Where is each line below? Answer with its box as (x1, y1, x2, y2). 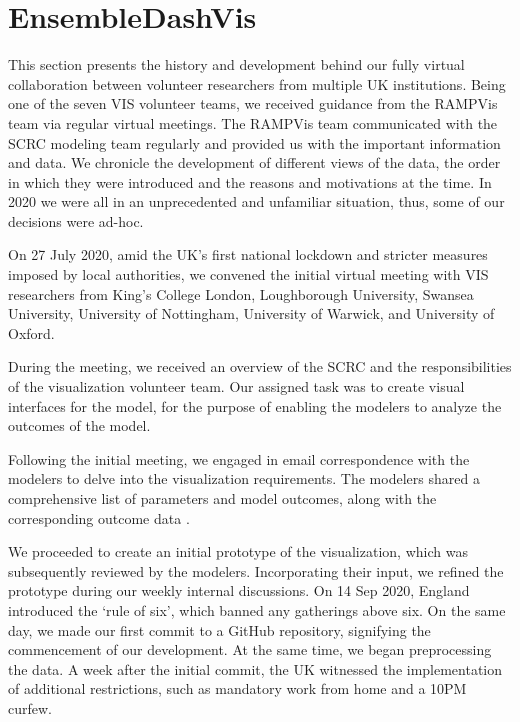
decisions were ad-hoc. (8, 210, 144, 231)
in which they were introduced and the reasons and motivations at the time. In (8, 171, 492, 192)
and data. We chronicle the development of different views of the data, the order (8, 152, 501, 173)
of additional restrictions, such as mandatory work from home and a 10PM (8, 678, 467, 699)
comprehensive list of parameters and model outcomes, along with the (8, 488, 437, 508)
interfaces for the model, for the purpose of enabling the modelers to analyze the (8, 395, 502, 416)
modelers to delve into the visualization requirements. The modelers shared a (8, 468, 480, 489)
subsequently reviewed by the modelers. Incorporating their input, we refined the (8, 560, 504, 581)
